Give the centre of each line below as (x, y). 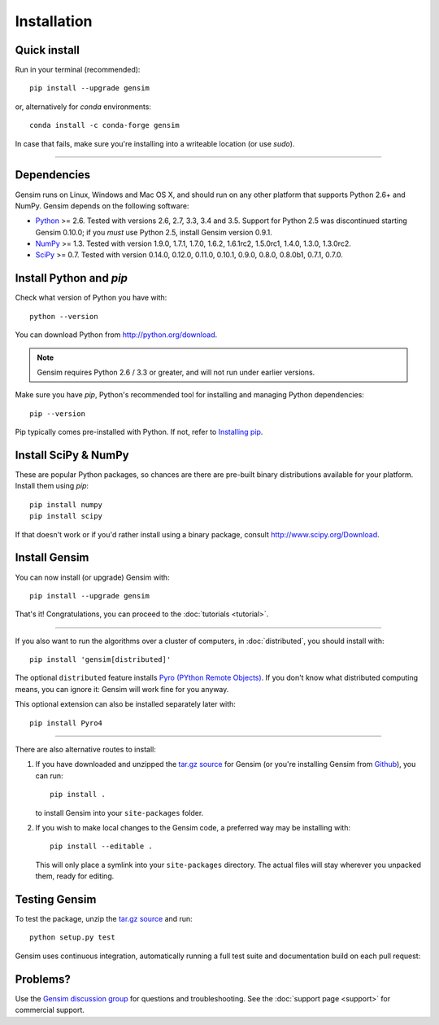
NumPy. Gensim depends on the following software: (102, 206)
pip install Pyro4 (66, 723)
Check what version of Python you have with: (91, 298)
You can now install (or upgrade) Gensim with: (92, 577)
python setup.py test (72, 937)
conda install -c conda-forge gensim (105, 125)
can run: (50, 775)
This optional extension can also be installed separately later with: (125, 704)
